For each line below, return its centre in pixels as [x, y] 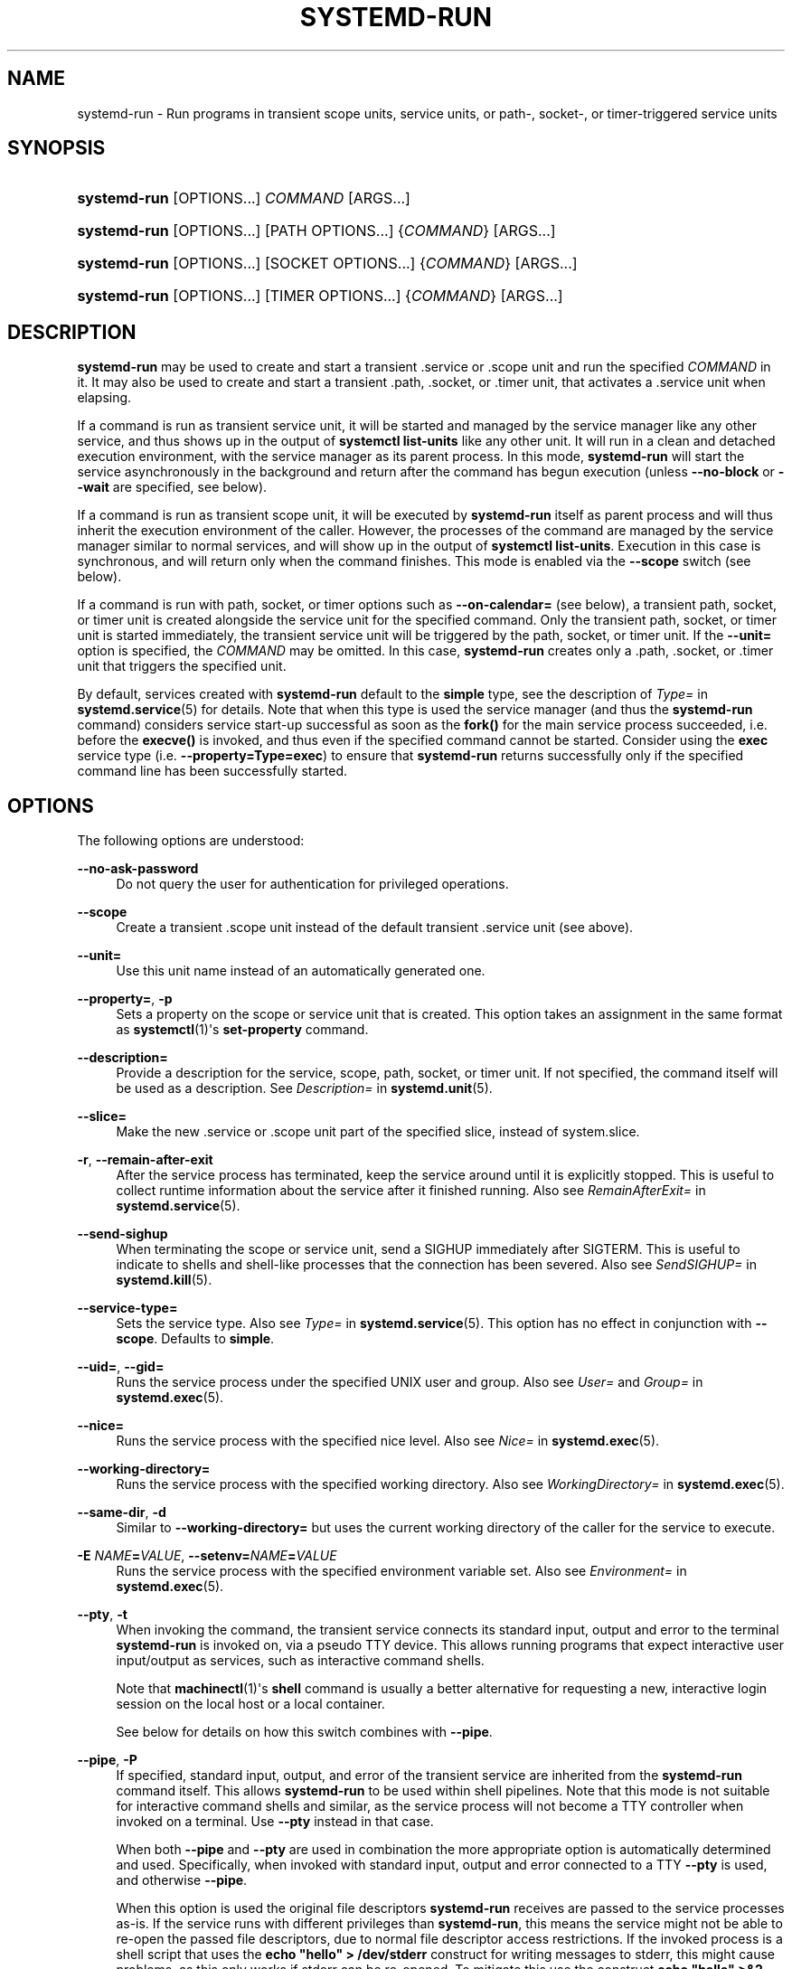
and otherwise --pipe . [182, 1880]
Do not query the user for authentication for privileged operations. [312, 884]
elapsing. [104, 398]
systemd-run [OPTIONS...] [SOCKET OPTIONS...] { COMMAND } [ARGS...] [327, 264]
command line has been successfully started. [212, 771]
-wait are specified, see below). [172, 487]
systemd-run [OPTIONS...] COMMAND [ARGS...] [244, 198]
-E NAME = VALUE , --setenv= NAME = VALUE [207, 1556]
